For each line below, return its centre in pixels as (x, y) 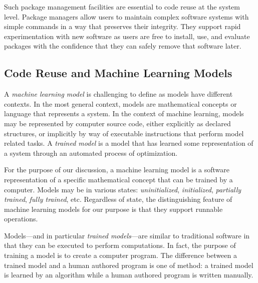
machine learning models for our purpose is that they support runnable (113, 209)
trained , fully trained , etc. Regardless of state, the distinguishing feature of (118, 199)
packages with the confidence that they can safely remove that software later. (123, 46)
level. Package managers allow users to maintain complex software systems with (126, 16)
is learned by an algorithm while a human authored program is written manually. (129, 275)
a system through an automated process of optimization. (91, 153)
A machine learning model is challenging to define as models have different (118, 94)
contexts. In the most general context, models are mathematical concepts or (120, 103)
